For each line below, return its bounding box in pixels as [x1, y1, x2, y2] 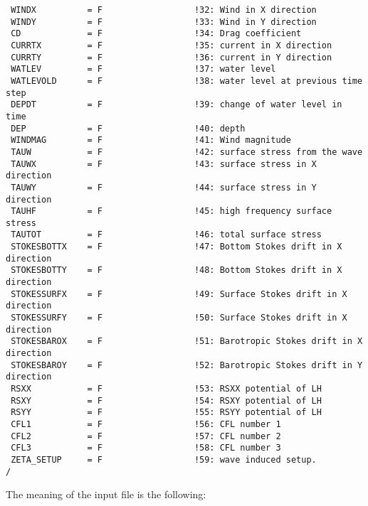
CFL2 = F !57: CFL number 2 [11, 431, 281, 441]
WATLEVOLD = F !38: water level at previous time [11, 75, 363, 86]
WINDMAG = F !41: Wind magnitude [11, 135, 291, 146]
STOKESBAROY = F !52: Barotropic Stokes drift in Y [11, 360, 363, 370]
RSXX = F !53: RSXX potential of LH [11, 384, 322, 394]
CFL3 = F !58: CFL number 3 [11, 443, 281, 453]
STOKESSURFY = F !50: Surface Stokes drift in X [11, 313, 347, 323]
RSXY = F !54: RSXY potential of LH [11, 395, 322, 406]
